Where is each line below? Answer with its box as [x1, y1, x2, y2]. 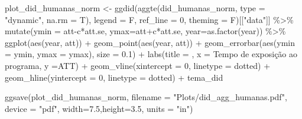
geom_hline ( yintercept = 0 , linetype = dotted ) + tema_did [5, 71, 223, 83]
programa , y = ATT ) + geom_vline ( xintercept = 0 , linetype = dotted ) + [5, 59, 271, 71]
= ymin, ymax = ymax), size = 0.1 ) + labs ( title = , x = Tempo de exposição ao [5, 48, 298, 60]
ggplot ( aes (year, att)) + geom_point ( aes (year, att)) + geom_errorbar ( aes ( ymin [5, 36, 295, 48]
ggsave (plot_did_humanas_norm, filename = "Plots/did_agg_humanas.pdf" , [5, 91, 287, 103]
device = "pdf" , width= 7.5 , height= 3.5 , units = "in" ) [5, 102, 193, 114]
